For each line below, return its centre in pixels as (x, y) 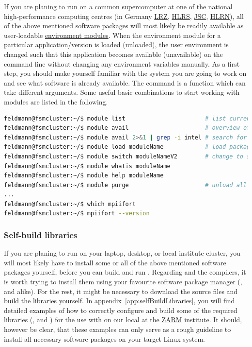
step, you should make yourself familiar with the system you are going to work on (125, 73)
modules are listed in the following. (56, 101)
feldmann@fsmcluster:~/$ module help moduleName (84, 176)
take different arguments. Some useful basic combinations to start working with (122, 92)
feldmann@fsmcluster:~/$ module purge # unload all (126, 185)
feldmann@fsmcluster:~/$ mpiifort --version (77, 214)
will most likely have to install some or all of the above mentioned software (115, 262)
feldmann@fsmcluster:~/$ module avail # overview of (127, 128)
